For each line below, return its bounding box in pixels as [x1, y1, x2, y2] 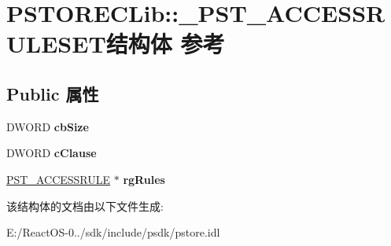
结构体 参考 [105, 28, 225, 60]
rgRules [123, 171, 165, 187]
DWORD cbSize [6, 118, 89, 134]
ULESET [6, 28, 106, 60]
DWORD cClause [6, 145, 97, 161]
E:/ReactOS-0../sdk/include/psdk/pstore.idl [6, 224, 220, 240]
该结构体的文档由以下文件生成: [6, 197, 164, 214]
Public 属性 [6, 81, 99, 105]
